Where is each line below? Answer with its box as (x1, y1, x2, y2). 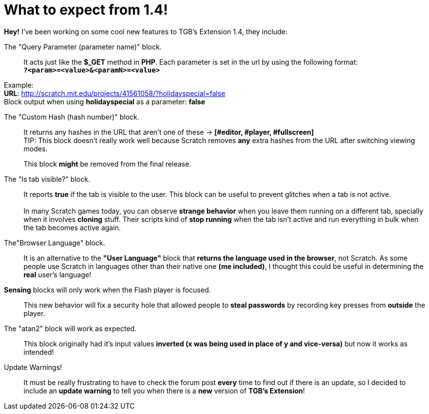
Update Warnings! (4, 363, 62, 371)
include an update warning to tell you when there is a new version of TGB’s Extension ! (24, 386, 305, 395)
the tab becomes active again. (24, 223, 121, 232)
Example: (4, 80, 34, 89)
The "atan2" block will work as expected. (4, 324, 137, 333)
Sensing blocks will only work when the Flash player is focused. (4, 285, 211, 294)
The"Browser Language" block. (4, 238, 105, 247)
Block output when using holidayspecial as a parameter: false (4, 97, 205, 106)
